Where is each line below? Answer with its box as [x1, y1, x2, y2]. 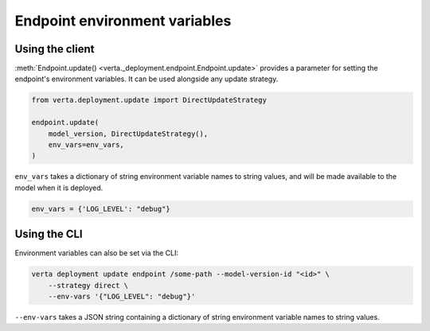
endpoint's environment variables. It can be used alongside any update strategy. [14, 74, 279, 84]
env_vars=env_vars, [48, 140, 125, 149]
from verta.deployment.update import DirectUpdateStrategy [31, 95, 267, 105]
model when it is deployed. [14, 183, 104, 193]
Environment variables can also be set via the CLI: [14, 248, 179, 258]
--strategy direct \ [48, 281, 129, 290]
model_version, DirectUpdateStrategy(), [48, 129, 209, 138]
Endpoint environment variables [14, 12, 232, 29]
